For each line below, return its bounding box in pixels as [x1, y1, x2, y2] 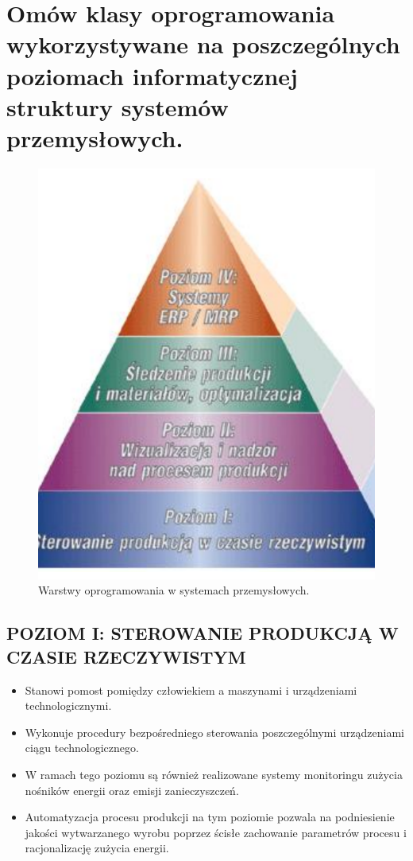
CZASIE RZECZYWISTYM [6, 644, 246, 668]
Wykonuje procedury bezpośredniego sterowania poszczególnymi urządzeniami [25, 723, 405, 740]
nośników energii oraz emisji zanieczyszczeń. [25, 781, 239, 798]
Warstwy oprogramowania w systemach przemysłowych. [38, 582, 310, 598]
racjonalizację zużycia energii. [25, 840, 169, 856]
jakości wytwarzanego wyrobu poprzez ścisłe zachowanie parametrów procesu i [25, 824, 407, 840]
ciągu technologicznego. [25, 739, 139, 756]
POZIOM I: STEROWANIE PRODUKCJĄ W [6, 621, 399, 645]
